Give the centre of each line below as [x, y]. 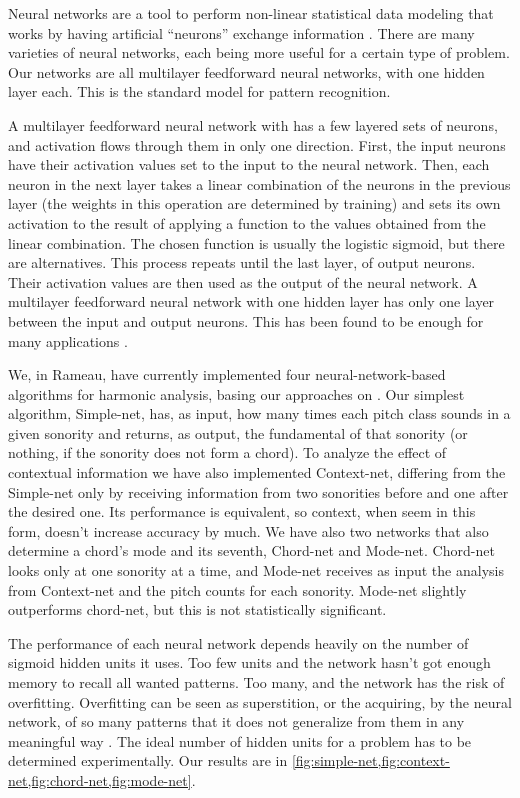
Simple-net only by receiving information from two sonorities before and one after [258, 491]
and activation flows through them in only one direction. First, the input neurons [257, 144]
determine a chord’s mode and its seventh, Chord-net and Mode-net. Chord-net [251, 550]
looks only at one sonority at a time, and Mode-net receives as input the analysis [256, 570]
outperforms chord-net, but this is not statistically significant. [197, 609]
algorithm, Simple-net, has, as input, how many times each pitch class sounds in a [259, 413]
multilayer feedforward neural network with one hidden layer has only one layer [251, 301]
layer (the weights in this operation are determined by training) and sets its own [254, 203]
